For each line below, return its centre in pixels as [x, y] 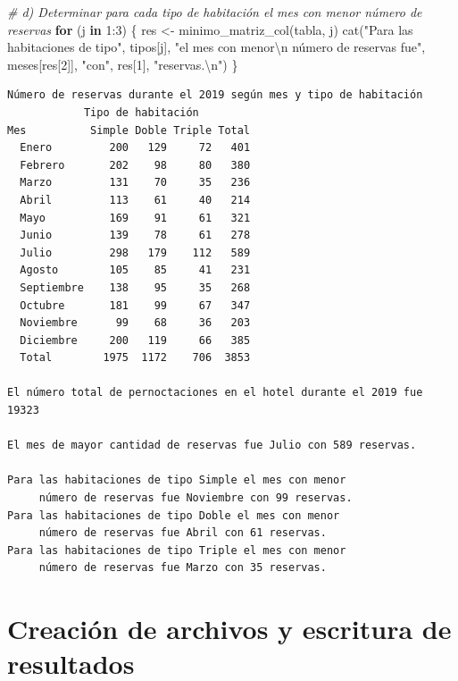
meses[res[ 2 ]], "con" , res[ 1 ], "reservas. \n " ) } [123, 64]
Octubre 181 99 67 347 [135, 305]
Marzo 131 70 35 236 [135, 183]
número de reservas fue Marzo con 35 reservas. [183, 568]
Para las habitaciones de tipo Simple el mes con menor [177, 480]
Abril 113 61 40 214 [135, 200]
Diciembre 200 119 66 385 [135, 340]
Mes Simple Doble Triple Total [129, 130]
